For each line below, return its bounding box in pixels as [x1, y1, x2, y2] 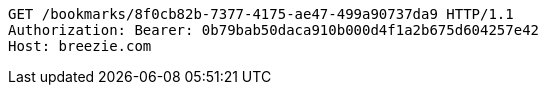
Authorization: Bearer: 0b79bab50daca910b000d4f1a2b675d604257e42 [8, 22, 540, 38]
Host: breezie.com [8, 38, 152, 54]
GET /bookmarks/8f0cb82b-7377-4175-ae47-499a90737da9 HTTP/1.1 [8, 6, 514, 22]
